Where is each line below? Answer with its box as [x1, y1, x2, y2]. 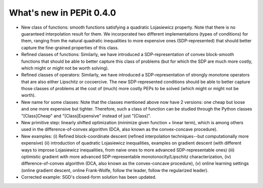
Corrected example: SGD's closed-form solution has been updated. [21, 174, 157, 180]
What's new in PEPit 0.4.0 [9, 7, 116, 18]
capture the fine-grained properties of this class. [21, 44, 119, 51]
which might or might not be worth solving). [21, 65, 109, 71]
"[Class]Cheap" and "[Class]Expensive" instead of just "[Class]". [21, 113, 151, 119]
